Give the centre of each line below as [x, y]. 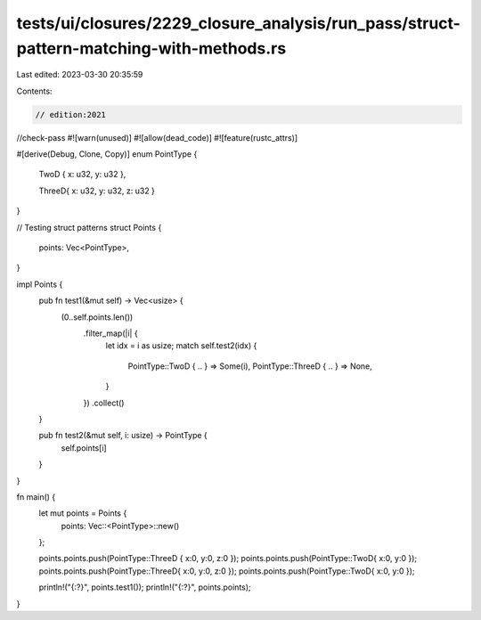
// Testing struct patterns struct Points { [89, 227]
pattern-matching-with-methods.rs [151, 48]
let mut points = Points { [83, 513]
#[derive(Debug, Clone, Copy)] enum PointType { [107, 154]
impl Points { [40, 284]
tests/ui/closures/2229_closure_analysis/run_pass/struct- [238, 23]
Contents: [34, 91]
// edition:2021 [71, 114]
